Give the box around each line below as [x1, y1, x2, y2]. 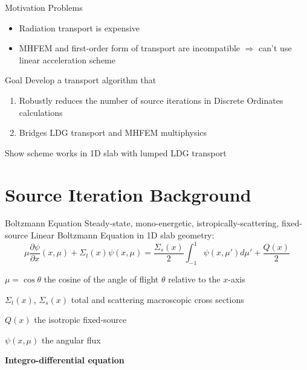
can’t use [259, 42, 292, 54]
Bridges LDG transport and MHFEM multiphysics [19, 126, 207, 139]
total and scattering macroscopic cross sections [71, 293, 244, 305]
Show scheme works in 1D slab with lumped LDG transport [5, 146, 227, 159]
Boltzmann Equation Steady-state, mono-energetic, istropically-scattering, [5, 217, 279, 229]
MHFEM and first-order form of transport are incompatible [19, 42, 241, 54]
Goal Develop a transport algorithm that [5, 74, 157, 86]
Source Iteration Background [5, 182, 251, 206]
